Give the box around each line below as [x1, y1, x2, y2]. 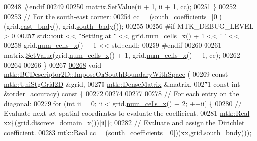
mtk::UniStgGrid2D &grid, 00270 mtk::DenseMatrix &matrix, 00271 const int [4, 78, 240, 89]
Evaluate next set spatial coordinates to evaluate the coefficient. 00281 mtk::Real [4, 107, 250, 118]
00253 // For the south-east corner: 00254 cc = [4, 11, 147, 21]
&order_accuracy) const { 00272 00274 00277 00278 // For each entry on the [4, 88, 239, 99]
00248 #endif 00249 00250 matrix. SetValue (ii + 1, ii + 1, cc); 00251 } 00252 [4, 1, 237, 11]
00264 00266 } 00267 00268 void [4, 59, 102, 70]
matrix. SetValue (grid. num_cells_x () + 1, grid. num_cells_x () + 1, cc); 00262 [4, 49, 240, 60]
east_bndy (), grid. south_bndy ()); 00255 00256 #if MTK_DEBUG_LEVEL [20, 21, 254, 31]
